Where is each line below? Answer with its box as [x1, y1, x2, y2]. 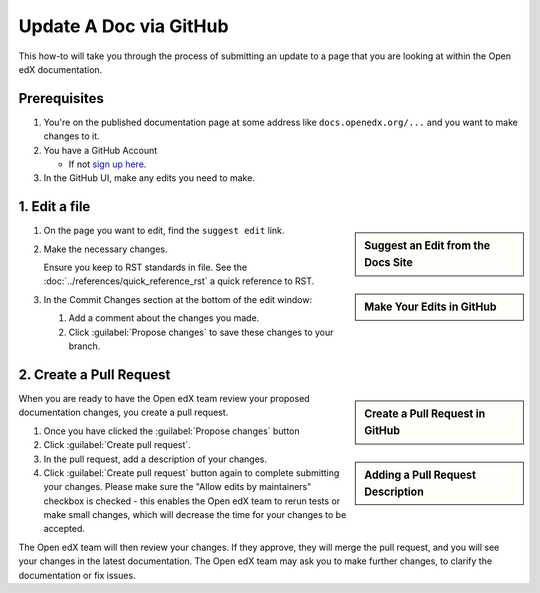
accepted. [43, 523, 85, 535]
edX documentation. [18, 63, 103, 75]
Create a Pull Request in [364, 406, 486, 420]
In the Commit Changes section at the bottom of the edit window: [43, 293, 313, 305]
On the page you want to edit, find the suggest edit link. [43, 225, 285, 237]
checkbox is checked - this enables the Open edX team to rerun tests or [43, 495, 341, 507]
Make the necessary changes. [43, 243, 169, 255]
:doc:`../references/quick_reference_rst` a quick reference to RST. [43, 275, 315, 287]
